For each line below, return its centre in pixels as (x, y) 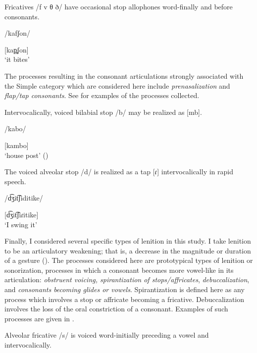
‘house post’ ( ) (26, 155)
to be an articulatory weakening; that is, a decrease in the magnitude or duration (128, 250)
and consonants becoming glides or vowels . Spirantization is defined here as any (125, 289)
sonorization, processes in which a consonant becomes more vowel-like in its (119, 270)
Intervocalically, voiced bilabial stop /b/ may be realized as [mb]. (103, 112)
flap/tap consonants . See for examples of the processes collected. (102, 95)
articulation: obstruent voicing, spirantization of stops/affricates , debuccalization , (127, 279)
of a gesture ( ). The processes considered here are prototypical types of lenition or (129, 260)
